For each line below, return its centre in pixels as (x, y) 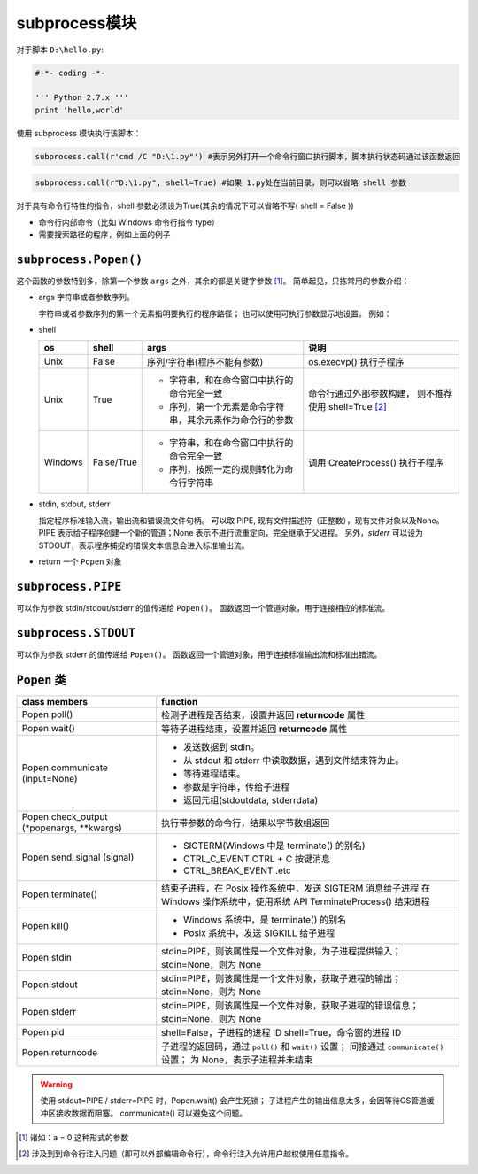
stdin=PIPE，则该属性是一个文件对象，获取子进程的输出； (281, 978)
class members (55, 701)
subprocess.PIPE (69, 586)
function (179, 701)
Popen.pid (43, 1031)
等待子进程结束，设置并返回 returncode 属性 (254, 729)
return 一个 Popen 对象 (80, 561)
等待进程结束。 (214, 773)
